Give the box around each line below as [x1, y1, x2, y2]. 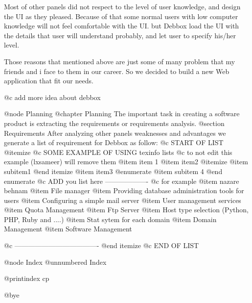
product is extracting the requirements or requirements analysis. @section [4, 118, 225, 128]
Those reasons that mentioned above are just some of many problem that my [4, 56, 235, 66]
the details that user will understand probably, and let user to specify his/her [4, 30, 236, 40]
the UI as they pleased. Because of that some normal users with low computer [4, 11, 238, 21]
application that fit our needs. [4, 76, 93, 86]
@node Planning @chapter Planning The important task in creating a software [4, 108, 240, 119]
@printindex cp [4, 273, 49, 283]
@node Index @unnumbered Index [4, 256, 107, 267]
